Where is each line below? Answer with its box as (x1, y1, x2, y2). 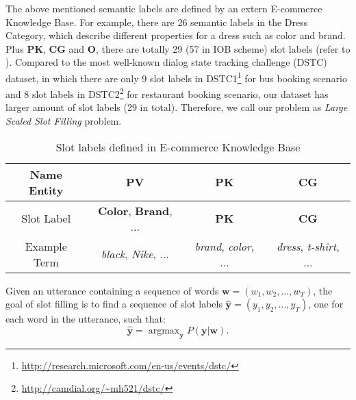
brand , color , (194, 238, 255, 254)
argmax (148, 326, 180, 336)
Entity (29, 182, 64, 198)
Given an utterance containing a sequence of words (5, 283, 219, 297)
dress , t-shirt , (277, 238, 340, 254)
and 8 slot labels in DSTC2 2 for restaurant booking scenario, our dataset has (5, 85, 329, 101)
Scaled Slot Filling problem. (5, 114, 122, 128)
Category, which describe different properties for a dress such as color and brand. (5, 28, 346, 42)
